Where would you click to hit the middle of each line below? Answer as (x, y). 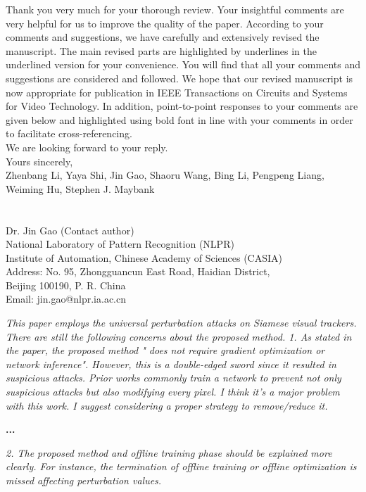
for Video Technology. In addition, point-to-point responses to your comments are (182, 106)
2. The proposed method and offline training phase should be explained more (169, 452)
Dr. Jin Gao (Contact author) (70, 230)
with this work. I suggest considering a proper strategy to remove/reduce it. (167, 405)
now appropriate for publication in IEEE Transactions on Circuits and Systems (177, 92)
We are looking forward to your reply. (87, 147)
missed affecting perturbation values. (84, 480)
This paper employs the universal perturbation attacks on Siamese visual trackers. (181, 323)
